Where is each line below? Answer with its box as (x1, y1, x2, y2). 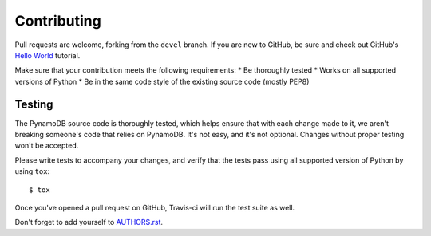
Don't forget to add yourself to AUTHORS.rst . (14, 218, 164, 227)
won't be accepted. (14, 140, 79, 151)
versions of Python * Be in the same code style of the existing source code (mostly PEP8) (14, 77, 310, 86)
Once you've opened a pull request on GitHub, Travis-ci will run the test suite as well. (14, 203, 295, 212)
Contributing (14, 12, 101, 29)
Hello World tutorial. (14, 50, 81, 60)
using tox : (14, 167, 50, 176)
